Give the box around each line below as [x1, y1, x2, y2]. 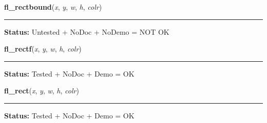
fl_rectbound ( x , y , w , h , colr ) [4, 2, 102, 12]
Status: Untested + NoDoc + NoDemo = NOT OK [4, 26, 169, 37]
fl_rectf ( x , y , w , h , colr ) [4, 43, 82, 54]
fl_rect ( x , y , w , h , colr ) [4, 85, 79, 96]
